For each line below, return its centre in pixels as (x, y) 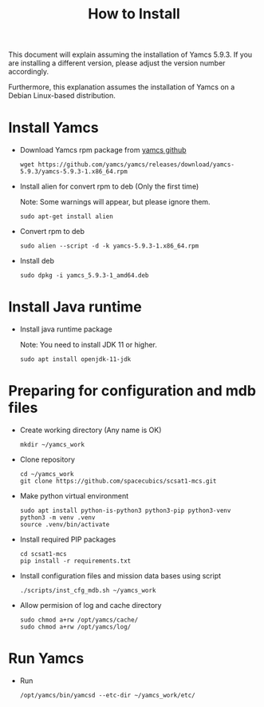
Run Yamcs (46, 659)
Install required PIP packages (68, 539)
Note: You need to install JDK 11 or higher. (89, 345)
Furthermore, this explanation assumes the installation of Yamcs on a (122, 87)
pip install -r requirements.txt (75, 561)
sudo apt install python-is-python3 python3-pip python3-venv (125, 510)
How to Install (134, 14)
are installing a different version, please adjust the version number (117, 63)
